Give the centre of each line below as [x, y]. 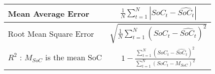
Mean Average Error [49, 13]
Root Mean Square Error [51, 33]
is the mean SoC [73, 57]
